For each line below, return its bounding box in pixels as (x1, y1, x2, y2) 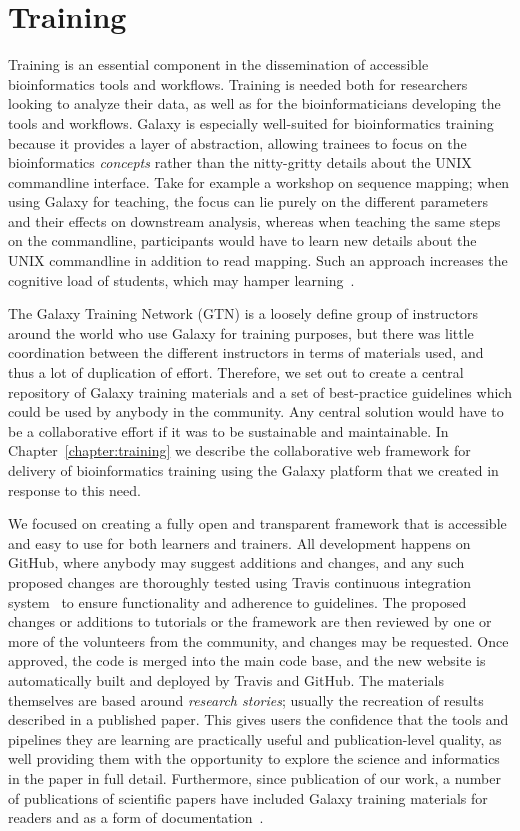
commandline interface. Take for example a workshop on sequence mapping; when (8, 171, 510, 192)
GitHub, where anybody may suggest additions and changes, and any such (8, 552, 465, 573)
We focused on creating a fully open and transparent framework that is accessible (8, 513, 507, 534)
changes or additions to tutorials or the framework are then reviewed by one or (8, 611, 492, 632)
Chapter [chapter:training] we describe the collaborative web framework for (8, 440, 471, 461)
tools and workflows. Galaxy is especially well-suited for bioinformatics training (8, 112, 494, 133)
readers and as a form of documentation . (8, 807, 264, 828)
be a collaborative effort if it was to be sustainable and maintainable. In (8, 420, 449, 441)
